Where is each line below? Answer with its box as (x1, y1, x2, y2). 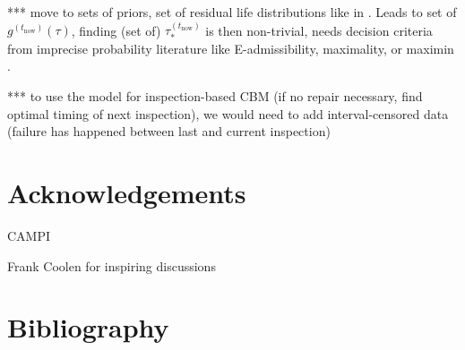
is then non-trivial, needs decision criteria (205, 21, 433, 39)
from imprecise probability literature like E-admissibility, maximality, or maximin (7, 38, 454, 57)
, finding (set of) (71, 21, 161, 39)
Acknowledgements (7, 174, 246, 210)
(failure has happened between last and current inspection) (7, 122, 331, 141)
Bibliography (7, 309, 169, 346)
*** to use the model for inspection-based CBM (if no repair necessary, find (7, 87, 423, 106)
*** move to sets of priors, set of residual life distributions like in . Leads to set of (7, 3, 457, 21)
